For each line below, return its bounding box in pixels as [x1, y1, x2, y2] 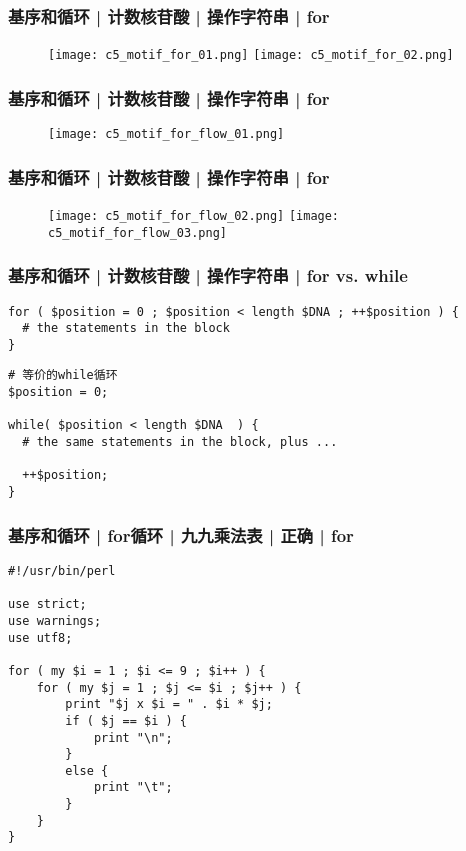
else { [65, 763, 109, 778]
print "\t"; [93, 780, 173, 795]
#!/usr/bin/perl [8, 563, 116, 578]
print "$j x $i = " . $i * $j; [65, 697, 273, 712]
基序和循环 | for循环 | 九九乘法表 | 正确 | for [8, 522, 354, 547]
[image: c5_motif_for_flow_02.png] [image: [48, 208, 340, 223]
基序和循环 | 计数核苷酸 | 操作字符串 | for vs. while [8, 263, 408, 288]
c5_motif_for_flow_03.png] [48, 225, 227, 240]
